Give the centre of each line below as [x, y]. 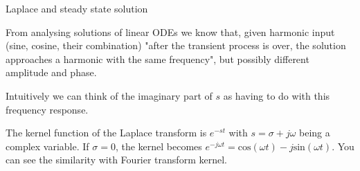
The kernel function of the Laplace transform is [106, 133]
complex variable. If [47, 146]
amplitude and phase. [51, 72]
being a [315, 133]
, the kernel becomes [159, 146]
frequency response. [47, 109]
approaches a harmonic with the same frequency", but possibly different [157, 58]
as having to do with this [277, 95]
